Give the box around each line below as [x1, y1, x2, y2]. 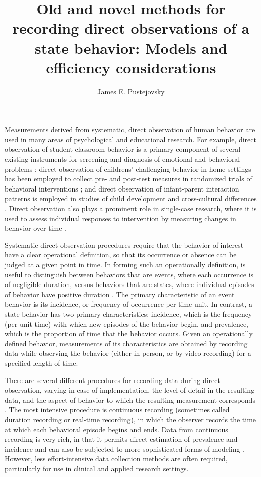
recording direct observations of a [12, 18, 250, 38]
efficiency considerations [46, 57, 216, 77]
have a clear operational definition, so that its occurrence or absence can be [5, 249, 237, 260]
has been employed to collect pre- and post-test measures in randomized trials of [5, 173, 252, 184]
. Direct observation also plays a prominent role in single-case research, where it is [5, 203, 257, 214]
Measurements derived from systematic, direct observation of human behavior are [5, 124, 255, 135]
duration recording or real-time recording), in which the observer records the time [5, 414, 256, 424]
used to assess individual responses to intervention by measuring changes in [5, 213, 236, 223]
